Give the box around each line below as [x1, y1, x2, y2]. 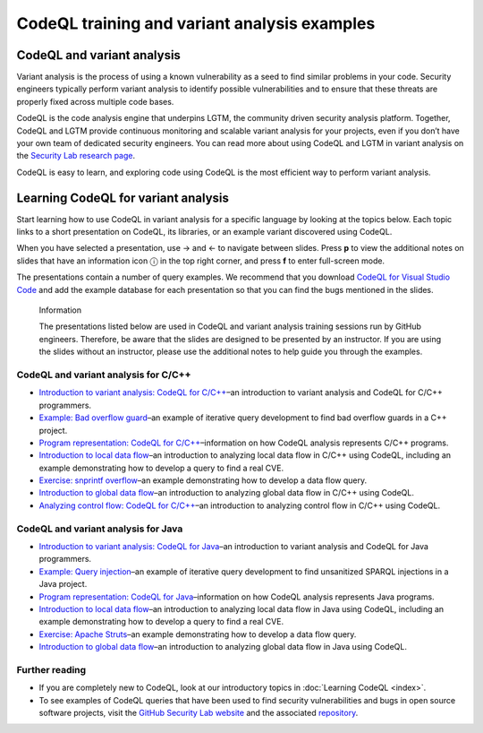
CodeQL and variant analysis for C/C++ [16, 368, 191, 381]
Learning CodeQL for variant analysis [16, 190, 230, 205]
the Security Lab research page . [16, 151, 136, 161]
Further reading [16, 663, 87, 676]
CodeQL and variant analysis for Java [16, 522, 183, 535]
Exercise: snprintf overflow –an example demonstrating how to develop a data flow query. [38, 475, 368, 486]
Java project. [38, 579, 88, 590]
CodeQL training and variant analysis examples [16, 13, 376, 33]
